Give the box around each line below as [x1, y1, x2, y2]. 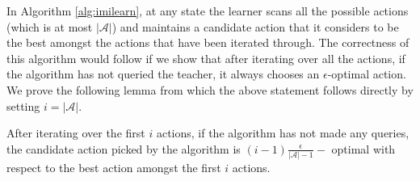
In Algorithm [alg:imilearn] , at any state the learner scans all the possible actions [6, 2, 409, 19]
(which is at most [6, 18, 93, 35]
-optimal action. [327, 65, 406, 82]
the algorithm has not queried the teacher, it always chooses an [6, 65, 320, 82]
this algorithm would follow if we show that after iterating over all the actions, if [6, 49, 405, 66]
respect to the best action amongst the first [6, 159, 221, 176]
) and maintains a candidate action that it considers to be [111, 18, 399, 35]
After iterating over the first [6, 124, 145, 141]
